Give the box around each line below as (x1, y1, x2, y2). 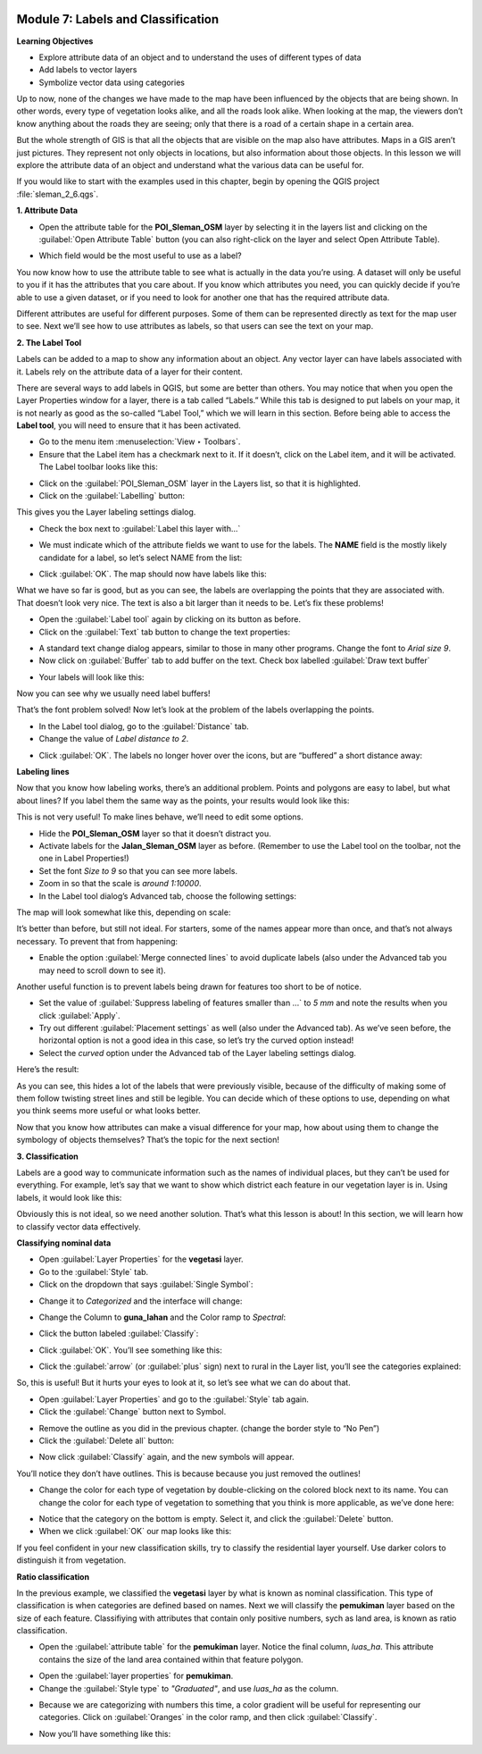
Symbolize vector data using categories (38, 77, 185, 88)
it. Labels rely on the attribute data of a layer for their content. (16, 366, 243, 377)
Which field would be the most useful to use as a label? (38, 250, 242, 261)
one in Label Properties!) (38, 853, 129, 864)
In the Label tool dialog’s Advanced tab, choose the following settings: (38, 890, 297, 902)
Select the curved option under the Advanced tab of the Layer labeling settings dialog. (38, 1047, 357, 1058)
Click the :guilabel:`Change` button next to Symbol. (38, 1406, 227, 1417)
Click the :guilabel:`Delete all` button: (38, 1435, 174, 1447)
